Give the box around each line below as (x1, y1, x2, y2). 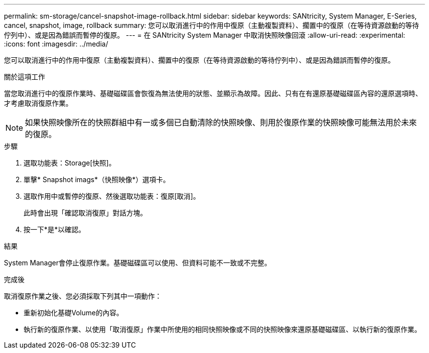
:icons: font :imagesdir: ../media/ (4, 40, 108, 48)
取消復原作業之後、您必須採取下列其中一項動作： (4, 292, 162, 300)
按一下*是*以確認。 (24, 225, 86, 234)
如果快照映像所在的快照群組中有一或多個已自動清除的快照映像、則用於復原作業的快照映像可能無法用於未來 (25, 118, 417, 127)
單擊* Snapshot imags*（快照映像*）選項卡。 (24, 175, 170, 184)
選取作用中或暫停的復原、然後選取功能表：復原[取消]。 (24, 192, 200, 200)
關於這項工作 (4, 72, 45, 81)
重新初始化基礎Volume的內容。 (24, 308, 123, 317)
